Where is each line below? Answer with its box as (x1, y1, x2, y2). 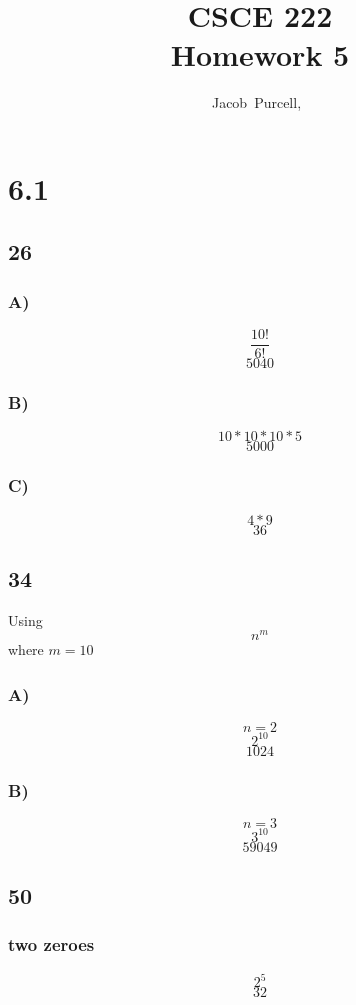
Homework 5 (170, 34, 350, 75)
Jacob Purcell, (211, 92, 302, 113)
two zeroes (8, 932, 95, 957)
